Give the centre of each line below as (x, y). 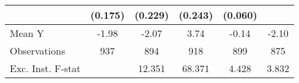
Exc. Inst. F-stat (45, 68)
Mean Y (27, 33)
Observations (38, 51)
